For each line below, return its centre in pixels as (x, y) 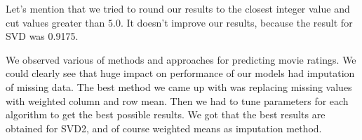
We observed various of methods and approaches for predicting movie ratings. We (181, 59)
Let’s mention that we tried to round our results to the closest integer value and (178, 8)
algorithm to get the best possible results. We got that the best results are (166, 114)
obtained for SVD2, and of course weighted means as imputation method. (164, 128)
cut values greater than (55, 22)
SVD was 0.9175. (42, 36)
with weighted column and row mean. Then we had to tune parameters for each (177, 100)
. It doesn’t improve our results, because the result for (236, 22)
